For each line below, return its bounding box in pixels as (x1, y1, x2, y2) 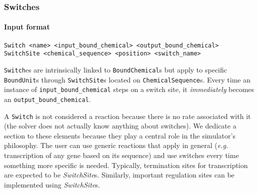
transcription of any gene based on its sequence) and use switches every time (4, 150, 239, 160)
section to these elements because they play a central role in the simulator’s (4, 130, 235, 140)
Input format (4, 21, 50, 32)
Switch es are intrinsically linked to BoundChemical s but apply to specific (4, 64, 227, 74)
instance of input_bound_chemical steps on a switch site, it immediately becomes (4, 84, 254, 94)
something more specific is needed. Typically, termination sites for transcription (4, 159, 248, 170)
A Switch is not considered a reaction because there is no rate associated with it (4, 110, 251, 121)
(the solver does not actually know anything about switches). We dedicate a (4, 120, 236, 131)
